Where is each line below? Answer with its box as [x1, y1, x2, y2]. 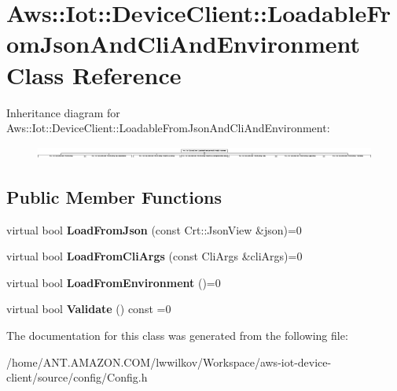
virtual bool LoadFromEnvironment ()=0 [6, 274, 221, 290]
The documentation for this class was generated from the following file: [6, 327, 348, 344]
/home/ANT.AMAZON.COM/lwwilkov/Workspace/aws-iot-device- [6, 353, 332, 370]
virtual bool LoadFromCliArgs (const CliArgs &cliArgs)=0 [6, 248, 303, 264]
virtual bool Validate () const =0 [6, 301, 171, 317]
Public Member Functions [6, 184, 222, 208]
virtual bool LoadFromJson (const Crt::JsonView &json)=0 [6, 221, 302, 238]
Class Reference [6, 58, 182, 90]
